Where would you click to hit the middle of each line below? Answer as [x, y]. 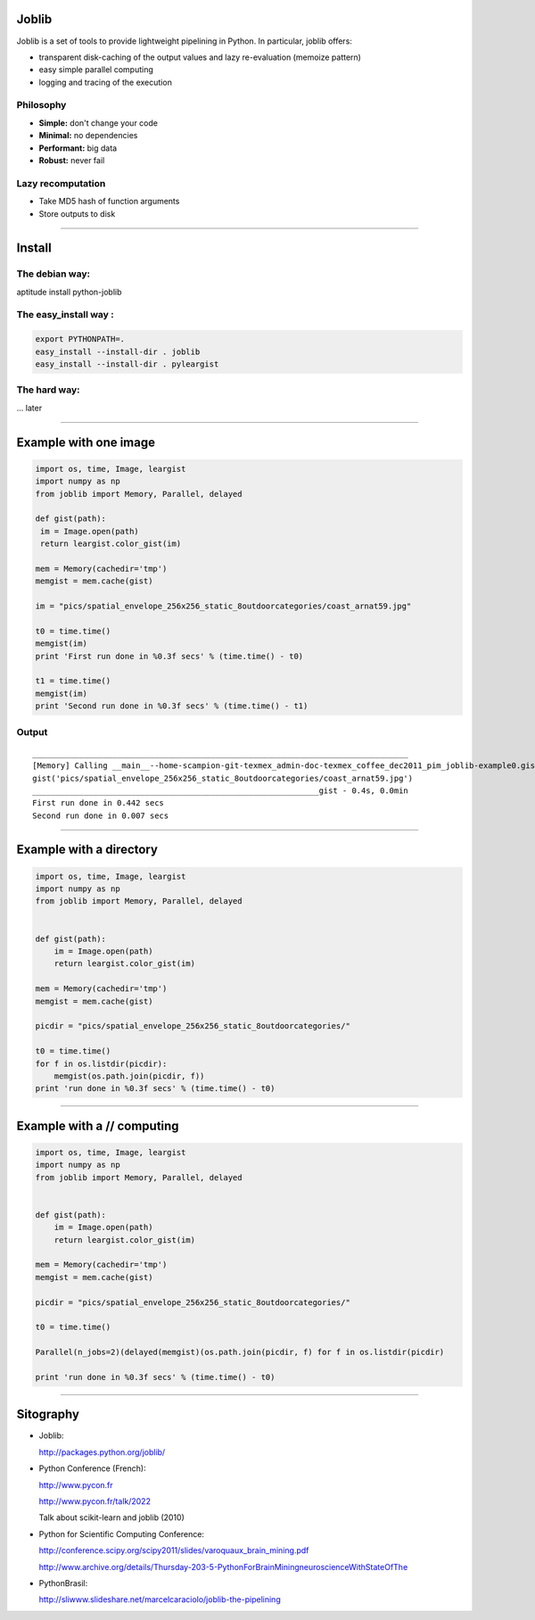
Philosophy [41, 105]
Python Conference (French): [92, 1468]
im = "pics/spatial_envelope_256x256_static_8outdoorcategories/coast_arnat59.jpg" [223, 606]
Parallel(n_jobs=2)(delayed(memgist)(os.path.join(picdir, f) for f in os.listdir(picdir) [240, 1352]
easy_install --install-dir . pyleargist [127, 364]
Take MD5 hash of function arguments [109, 202]
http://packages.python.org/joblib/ [102, 1452]
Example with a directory [87, 850]
